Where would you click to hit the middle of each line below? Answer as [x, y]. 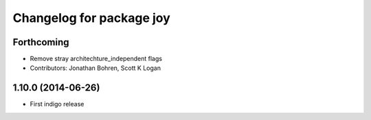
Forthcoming [41, 42]
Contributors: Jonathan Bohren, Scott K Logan [95, 68]
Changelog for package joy [92, 18]
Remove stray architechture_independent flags [96, 59]
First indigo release [57, 104]
